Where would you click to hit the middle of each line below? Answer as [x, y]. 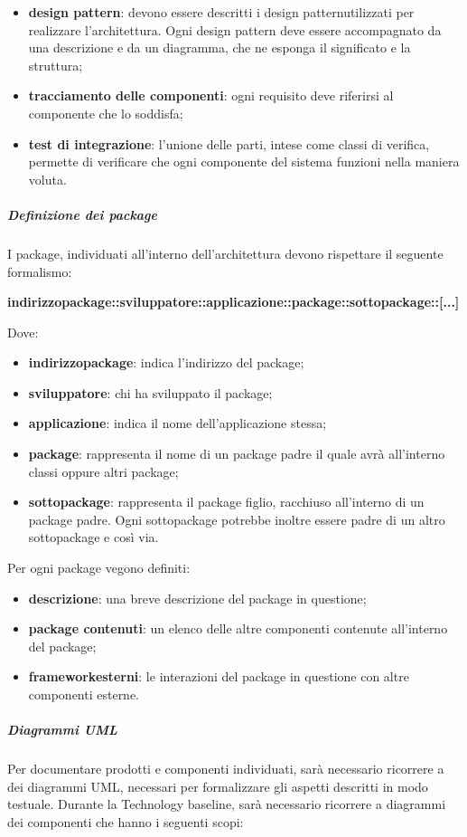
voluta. [47, 179]
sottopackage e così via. [93, 537]
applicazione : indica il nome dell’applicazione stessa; [177, 423]
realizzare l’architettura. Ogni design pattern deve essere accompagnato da [235, 29]
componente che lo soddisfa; [106, 113]
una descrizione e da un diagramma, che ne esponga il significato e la [219, 48]
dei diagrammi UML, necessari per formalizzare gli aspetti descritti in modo [218, 786]
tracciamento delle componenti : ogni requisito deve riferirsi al [211, 95]
